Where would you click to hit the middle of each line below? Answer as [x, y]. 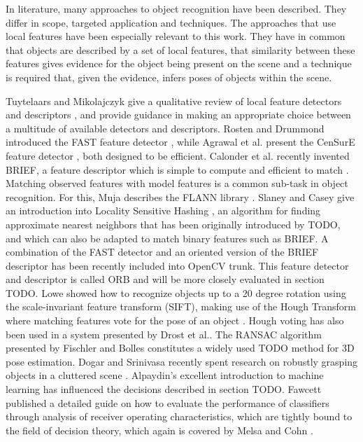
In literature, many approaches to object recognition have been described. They [176, 8]
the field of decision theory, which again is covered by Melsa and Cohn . [159, 430]
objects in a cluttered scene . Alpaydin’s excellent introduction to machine [165, 375]
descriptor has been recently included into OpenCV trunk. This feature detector [177, 265]
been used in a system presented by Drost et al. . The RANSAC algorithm [164, 334]
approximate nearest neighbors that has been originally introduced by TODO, [173, 224]
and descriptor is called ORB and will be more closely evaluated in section [165, 279]
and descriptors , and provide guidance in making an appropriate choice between [178, 115]
